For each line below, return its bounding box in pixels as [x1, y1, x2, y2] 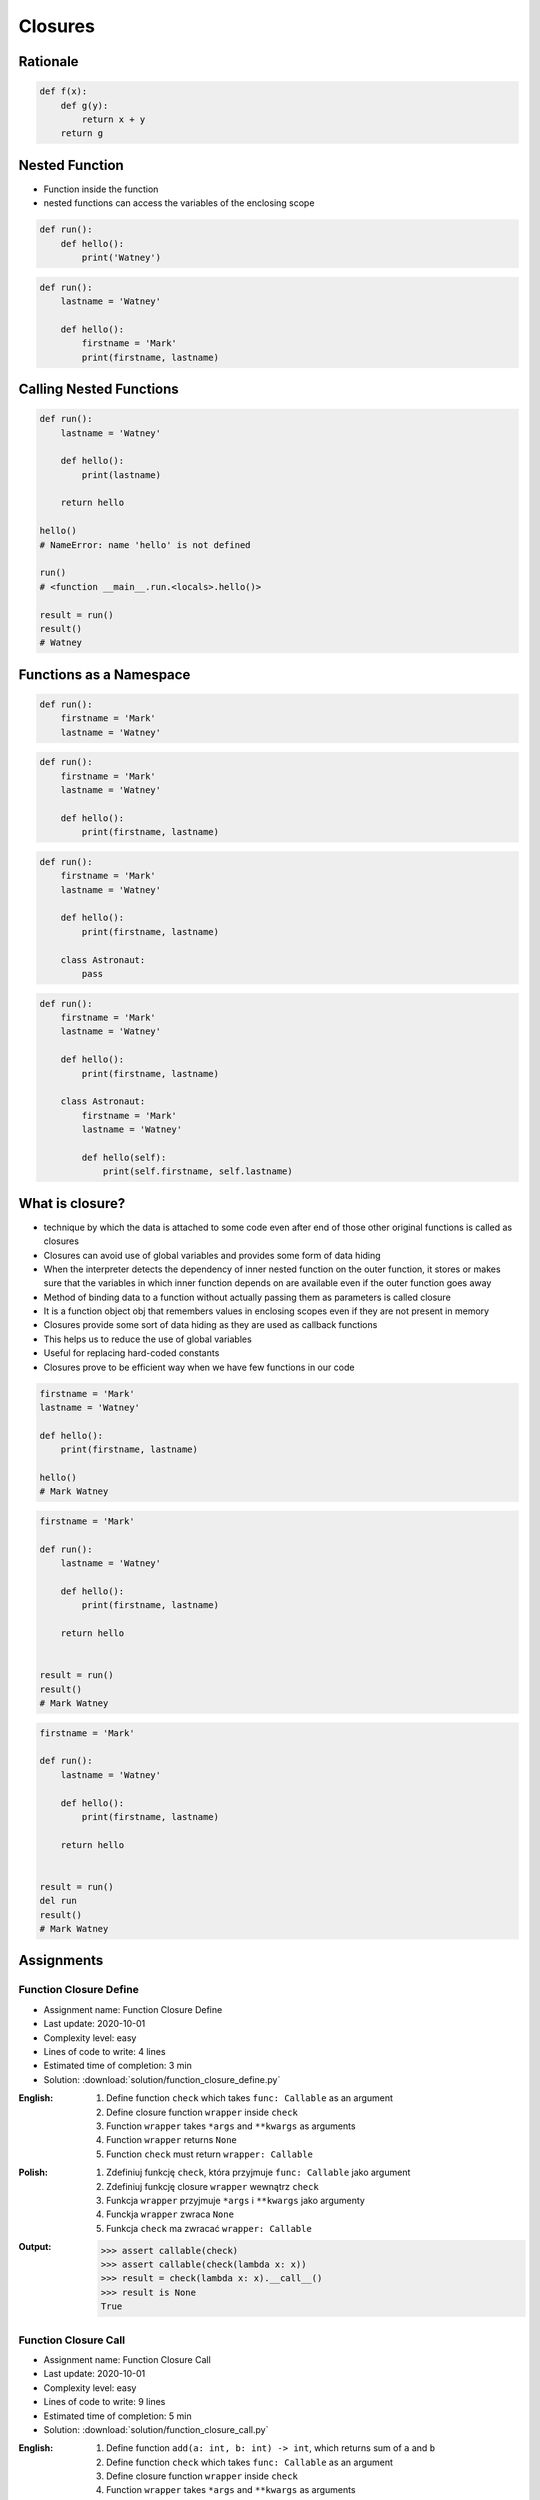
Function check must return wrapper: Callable [106, 2148, 314, 2160]
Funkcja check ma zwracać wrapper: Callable [106, 2222, 312, 2234]
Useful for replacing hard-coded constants [43, 1347, 220, 1359]
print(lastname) [81, 469, 162, 480]
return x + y [81, 113, 146, 125]
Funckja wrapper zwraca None [106, 2208, 235, 2220]
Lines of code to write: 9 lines [43, 2396, 166, 2408]
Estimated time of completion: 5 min [43, 2410, 192, 2422]
